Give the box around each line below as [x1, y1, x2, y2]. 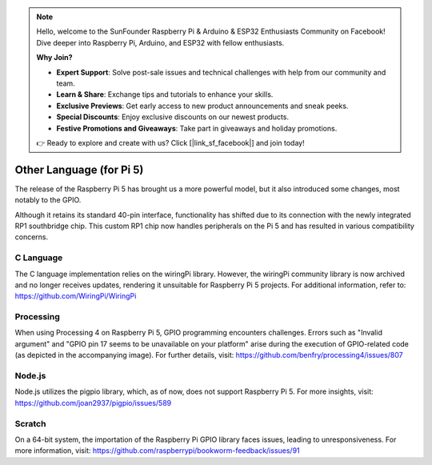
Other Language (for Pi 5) [14, 162, 144, 176]
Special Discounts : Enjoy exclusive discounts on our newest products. [56, 112, 290, 122]
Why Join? [36, 53, 73, 62]
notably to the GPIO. [14, 195, 82, 205]
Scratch [14, 418, 46, 429]
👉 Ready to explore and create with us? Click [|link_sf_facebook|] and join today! [36, 138, 305, 147]
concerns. [14, 232, 49, 242]
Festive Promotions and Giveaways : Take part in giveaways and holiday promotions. [56, 123, 338, 133]
